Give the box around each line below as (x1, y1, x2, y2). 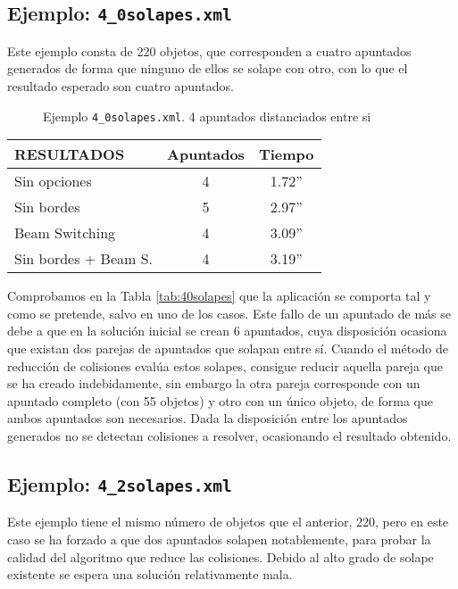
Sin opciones (14, 170, 92, 192)
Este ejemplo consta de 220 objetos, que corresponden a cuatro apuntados (7, 41, 412, 60)
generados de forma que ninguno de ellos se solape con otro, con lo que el (7, 59, 408, 78)
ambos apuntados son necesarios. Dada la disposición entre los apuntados (7, 409, 408, 427)
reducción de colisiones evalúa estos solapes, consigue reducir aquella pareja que (7, 356, 443, 375)
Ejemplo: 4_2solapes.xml (7, 469, 232, 497)
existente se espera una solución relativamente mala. (7, 565, 293, 584)
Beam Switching (14, 222, 116, 244)
